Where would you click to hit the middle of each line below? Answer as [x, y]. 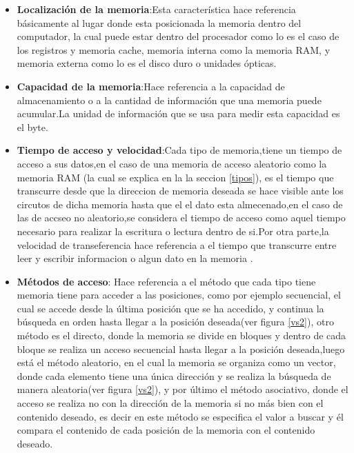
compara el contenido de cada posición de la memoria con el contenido [166, 430]
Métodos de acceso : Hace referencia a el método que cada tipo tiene [166, 281]
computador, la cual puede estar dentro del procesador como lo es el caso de [178, 36]
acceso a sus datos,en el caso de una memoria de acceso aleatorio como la [172, 163]
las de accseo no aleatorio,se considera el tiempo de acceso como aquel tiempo [181, 218]
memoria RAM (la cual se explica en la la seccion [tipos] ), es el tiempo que [175, 177]
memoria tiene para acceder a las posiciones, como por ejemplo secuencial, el [179, 295]
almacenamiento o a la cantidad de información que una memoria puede [169, 100]
